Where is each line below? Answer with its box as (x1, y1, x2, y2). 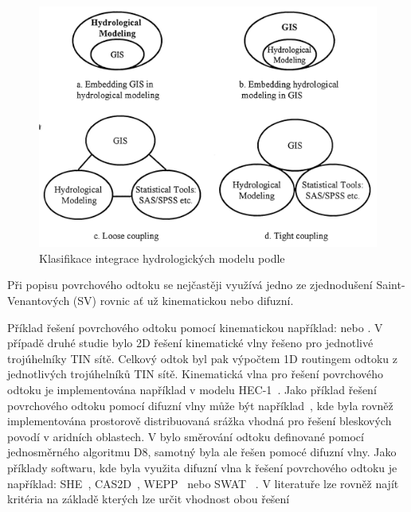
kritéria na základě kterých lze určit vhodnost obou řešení (7, 491, 290, 507)
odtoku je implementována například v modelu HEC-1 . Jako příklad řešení (7, 381, 377, 398)
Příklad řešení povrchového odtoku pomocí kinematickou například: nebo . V (7, 319, 383, 335)
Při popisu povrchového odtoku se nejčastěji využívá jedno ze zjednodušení (7, 276, 373, 293)
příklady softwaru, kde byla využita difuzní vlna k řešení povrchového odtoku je (7, 459, 397, 475)
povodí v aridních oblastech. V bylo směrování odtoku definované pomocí (7, 428, 364, 444)
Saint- (376, 276, 405, 293)
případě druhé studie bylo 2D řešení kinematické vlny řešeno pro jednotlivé (7, 334, 374, 351)
